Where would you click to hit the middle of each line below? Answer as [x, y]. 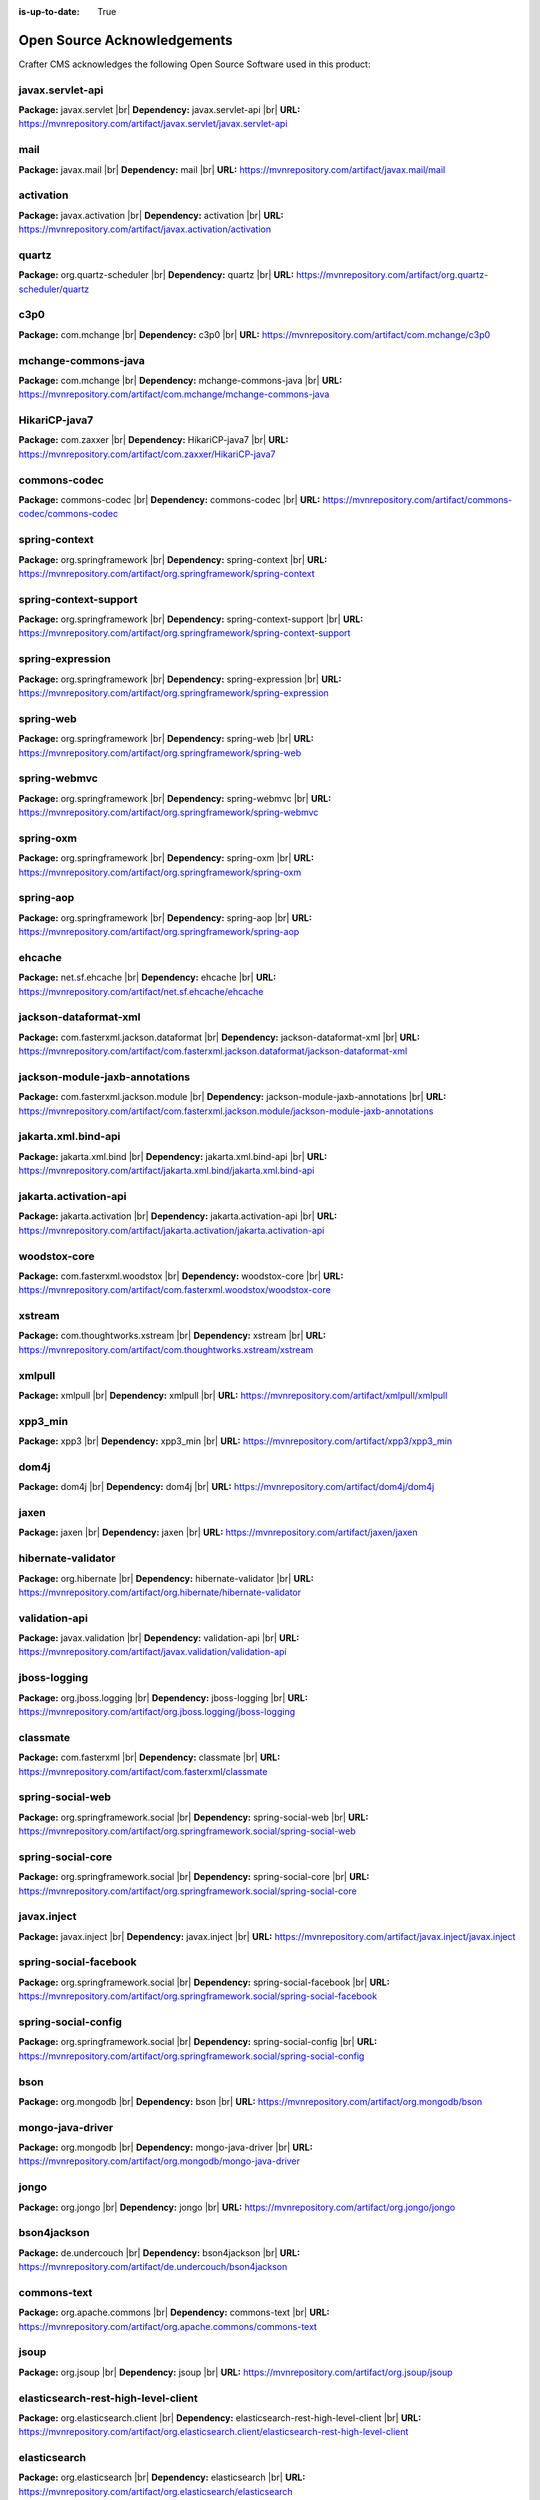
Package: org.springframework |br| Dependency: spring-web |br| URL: [166, 739]
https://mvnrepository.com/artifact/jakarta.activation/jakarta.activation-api [171, 1230]
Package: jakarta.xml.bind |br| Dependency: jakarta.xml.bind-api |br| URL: [173, 1156]
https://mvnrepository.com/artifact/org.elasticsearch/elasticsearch [156, 2491]
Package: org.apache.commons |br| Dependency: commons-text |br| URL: [174, 2312]
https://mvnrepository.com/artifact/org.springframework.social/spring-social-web [187, 1831]
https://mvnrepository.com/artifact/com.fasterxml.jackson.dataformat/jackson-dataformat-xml [213, 1051]
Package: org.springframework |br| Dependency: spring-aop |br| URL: [165, 917]
